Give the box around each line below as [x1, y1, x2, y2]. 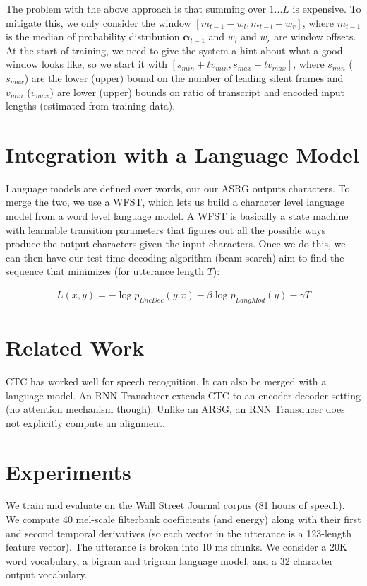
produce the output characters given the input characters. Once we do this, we [6, 236, 346, 251]
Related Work [6, 333, 145, 362]
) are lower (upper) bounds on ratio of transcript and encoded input [49, 84, 344, 99]
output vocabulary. [6, 567, 88, 582]
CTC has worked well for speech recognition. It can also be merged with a [6, 373, 327, 388]
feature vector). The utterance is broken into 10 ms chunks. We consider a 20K [6, 539, 347, 554]
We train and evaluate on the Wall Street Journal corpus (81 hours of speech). [6, 498, 345, 512]
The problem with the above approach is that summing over [6, 1, 266, 16]
